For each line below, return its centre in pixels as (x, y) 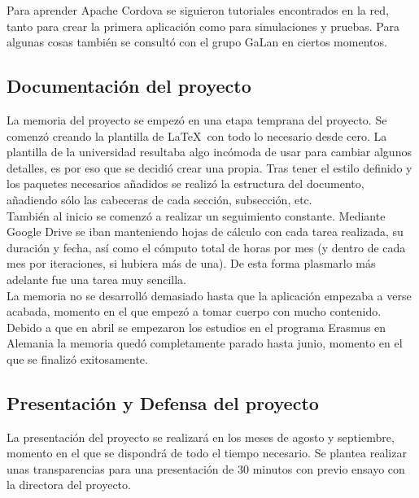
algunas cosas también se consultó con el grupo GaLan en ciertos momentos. (197, 42)
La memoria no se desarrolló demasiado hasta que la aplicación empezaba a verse (209, 295)
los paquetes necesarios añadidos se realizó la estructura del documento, (185, 183)
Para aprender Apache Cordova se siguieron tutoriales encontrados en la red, (198, 10)
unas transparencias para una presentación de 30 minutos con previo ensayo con (206, 468)
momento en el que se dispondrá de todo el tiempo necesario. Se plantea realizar (207, 453)
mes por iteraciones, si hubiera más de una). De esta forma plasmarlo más (191, 263)
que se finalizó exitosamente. (77, 358)
